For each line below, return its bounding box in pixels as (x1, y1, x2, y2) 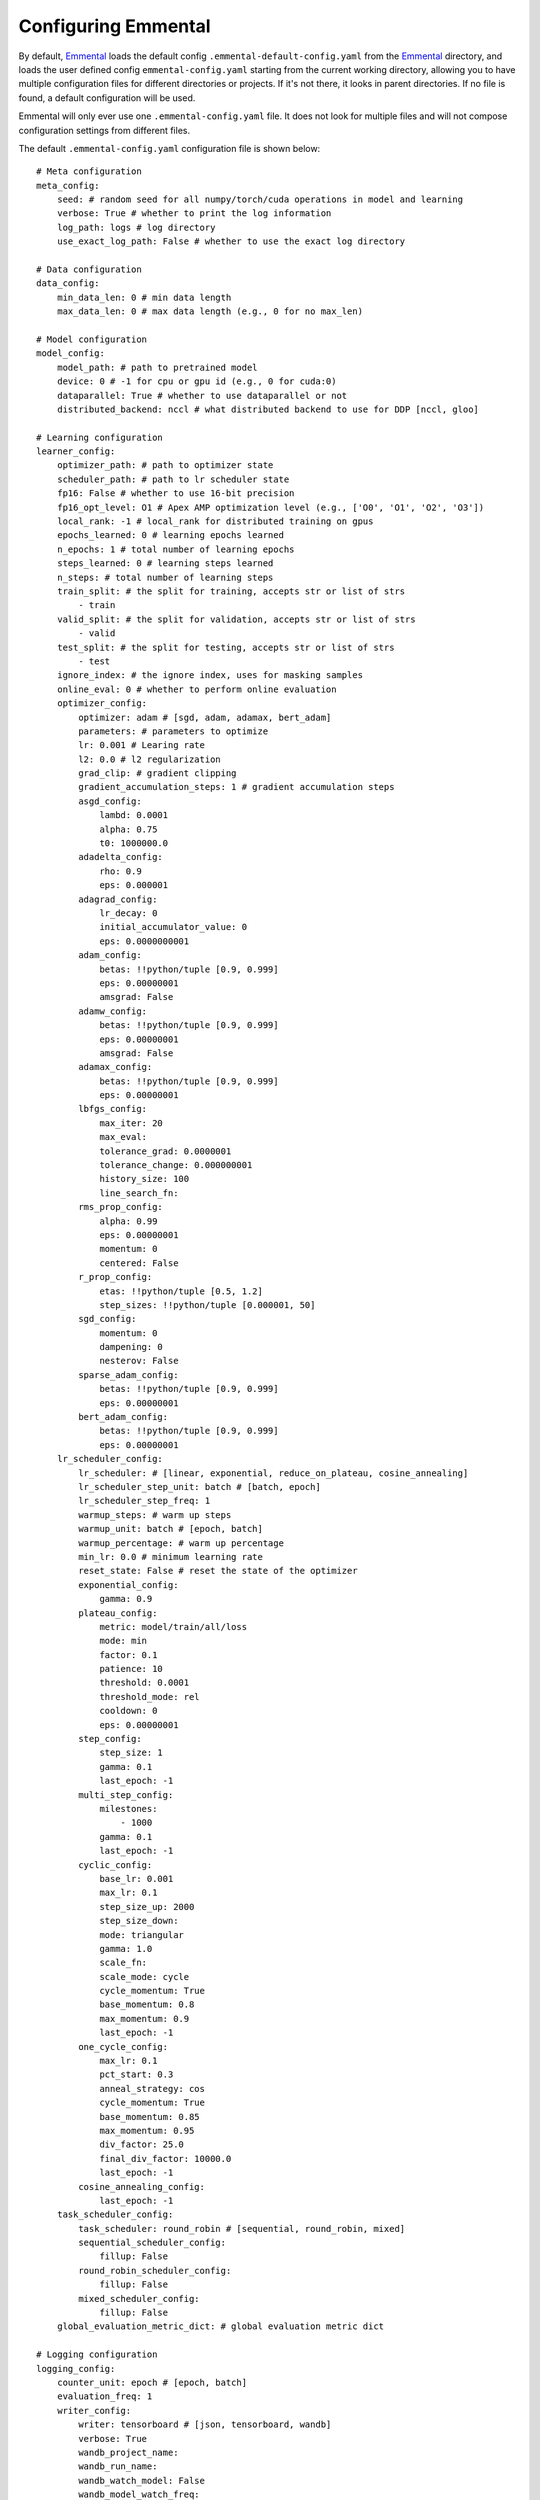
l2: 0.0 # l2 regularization (78, 753, 222, 765)
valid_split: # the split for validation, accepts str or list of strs (56, 613, 416, 625)
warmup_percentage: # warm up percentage (78, 1537, 285, 1549)
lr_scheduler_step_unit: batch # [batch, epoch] (78, 1481, 322, 1492)
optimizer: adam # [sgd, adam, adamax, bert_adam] (78, 711, 332, 723)
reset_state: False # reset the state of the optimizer (78, 1565, 359, 1577)
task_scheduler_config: (56, 2209, 174, 2220)
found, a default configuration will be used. (18, 91, 196, 104)
